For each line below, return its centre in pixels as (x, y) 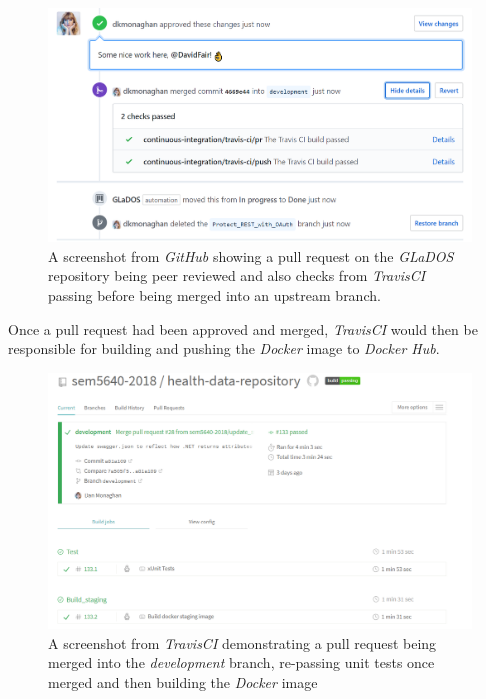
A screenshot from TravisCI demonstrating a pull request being (242, 642)
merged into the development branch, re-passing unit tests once (241, 662)
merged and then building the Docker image (183, 681)
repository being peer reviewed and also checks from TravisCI (237, 275)
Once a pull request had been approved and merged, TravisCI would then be (243, 328)
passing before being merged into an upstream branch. (214, 294)
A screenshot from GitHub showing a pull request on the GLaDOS (251, 255)
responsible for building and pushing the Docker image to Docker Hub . (224, 348)
